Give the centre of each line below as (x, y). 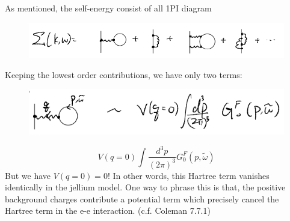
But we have (28, 175)
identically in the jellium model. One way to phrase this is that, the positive (145, 187)
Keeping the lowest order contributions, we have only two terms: (124, 74)
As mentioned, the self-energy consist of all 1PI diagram (108, 8)
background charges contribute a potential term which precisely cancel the (142, 198)
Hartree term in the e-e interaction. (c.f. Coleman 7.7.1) (108, 210)
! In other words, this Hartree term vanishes (188, 175)
